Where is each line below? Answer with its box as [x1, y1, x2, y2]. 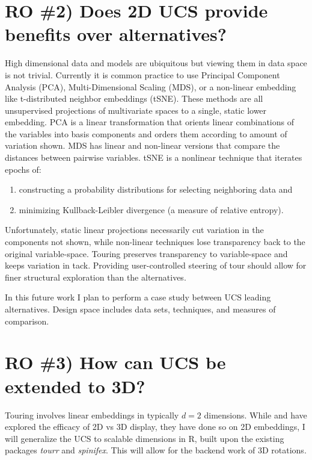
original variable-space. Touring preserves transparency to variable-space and [5, 247, 288, 260]
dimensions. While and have [204, 408, 307, 421]
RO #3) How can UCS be [5, 350, 226, 375]
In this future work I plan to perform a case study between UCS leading [5, 291, 271, 303]
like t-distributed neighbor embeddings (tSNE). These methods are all [5, 92, 263, 105]
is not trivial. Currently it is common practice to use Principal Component [5, 68, 280, 81]
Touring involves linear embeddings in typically [5, 408, 179, 421]
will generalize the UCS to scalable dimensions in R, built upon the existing [5, 432, 284, 444]
